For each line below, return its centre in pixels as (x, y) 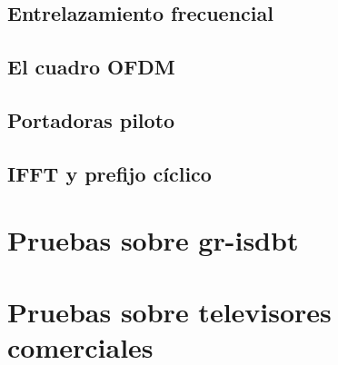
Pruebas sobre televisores (169, 311)
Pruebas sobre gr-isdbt (153, 240)
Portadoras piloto (91, 119)
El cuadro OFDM (91, 67)
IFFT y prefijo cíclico (109, 173)
